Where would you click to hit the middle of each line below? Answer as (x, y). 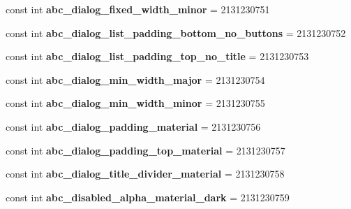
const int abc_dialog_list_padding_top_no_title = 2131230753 (157, 56)
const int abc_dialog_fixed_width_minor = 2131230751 (138, 9)
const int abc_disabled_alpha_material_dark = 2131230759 (148, 197)
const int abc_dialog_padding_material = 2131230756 (133, 126)
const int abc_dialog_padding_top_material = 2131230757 (145, 150)
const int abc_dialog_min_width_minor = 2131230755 (135, 103)
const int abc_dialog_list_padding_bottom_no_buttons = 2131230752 (176, 33)
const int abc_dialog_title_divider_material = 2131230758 (145, 174)
